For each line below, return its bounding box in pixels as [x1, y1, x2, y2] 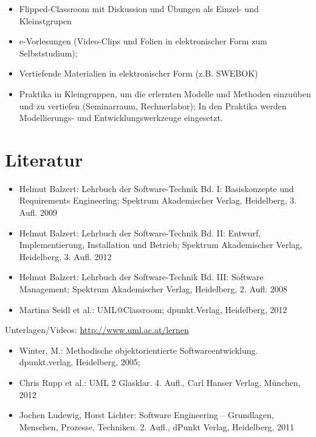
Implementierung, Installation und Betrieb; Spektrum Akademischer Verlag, [19, 238, 303, 251]
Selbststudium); [19, 46, 78, 59]
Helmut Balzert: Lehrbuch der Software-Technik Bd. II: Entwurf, [19, 226, 261, 239]
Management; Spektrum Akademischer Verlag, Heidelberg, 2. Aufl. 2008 [19, 283, 287, 295]
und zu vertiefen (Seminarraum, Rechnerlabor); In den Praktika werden [19, 99, 287, 112]
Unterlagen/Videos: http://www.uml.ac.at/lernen [5, 323, 189, 336]
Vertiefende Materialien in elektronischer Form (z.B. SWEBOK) [19, 67, 258, 80]
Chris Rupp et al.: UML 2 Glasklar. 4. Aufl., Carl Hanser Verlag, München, [19, 376, 301, 388]
